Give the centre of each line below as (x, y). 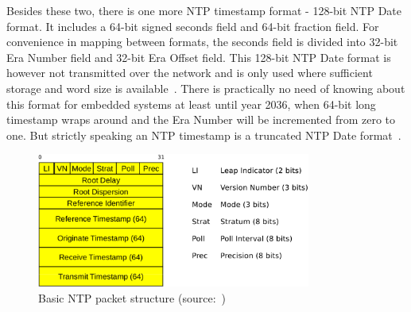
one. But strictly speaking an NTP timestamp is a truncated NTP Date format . (204, 135)
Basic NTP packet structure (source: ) (132, 298)
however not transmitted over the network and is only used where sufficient (190, 73)
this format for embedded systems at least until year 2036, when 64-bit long (191, 104)
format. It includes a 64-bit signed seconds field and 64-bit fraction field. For (193, 26)
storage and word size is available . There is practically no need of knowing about (206, 88)
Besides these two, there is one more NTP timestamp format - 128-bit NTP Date (204, 10)
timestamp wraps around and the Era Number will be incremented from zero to (201, 119)
